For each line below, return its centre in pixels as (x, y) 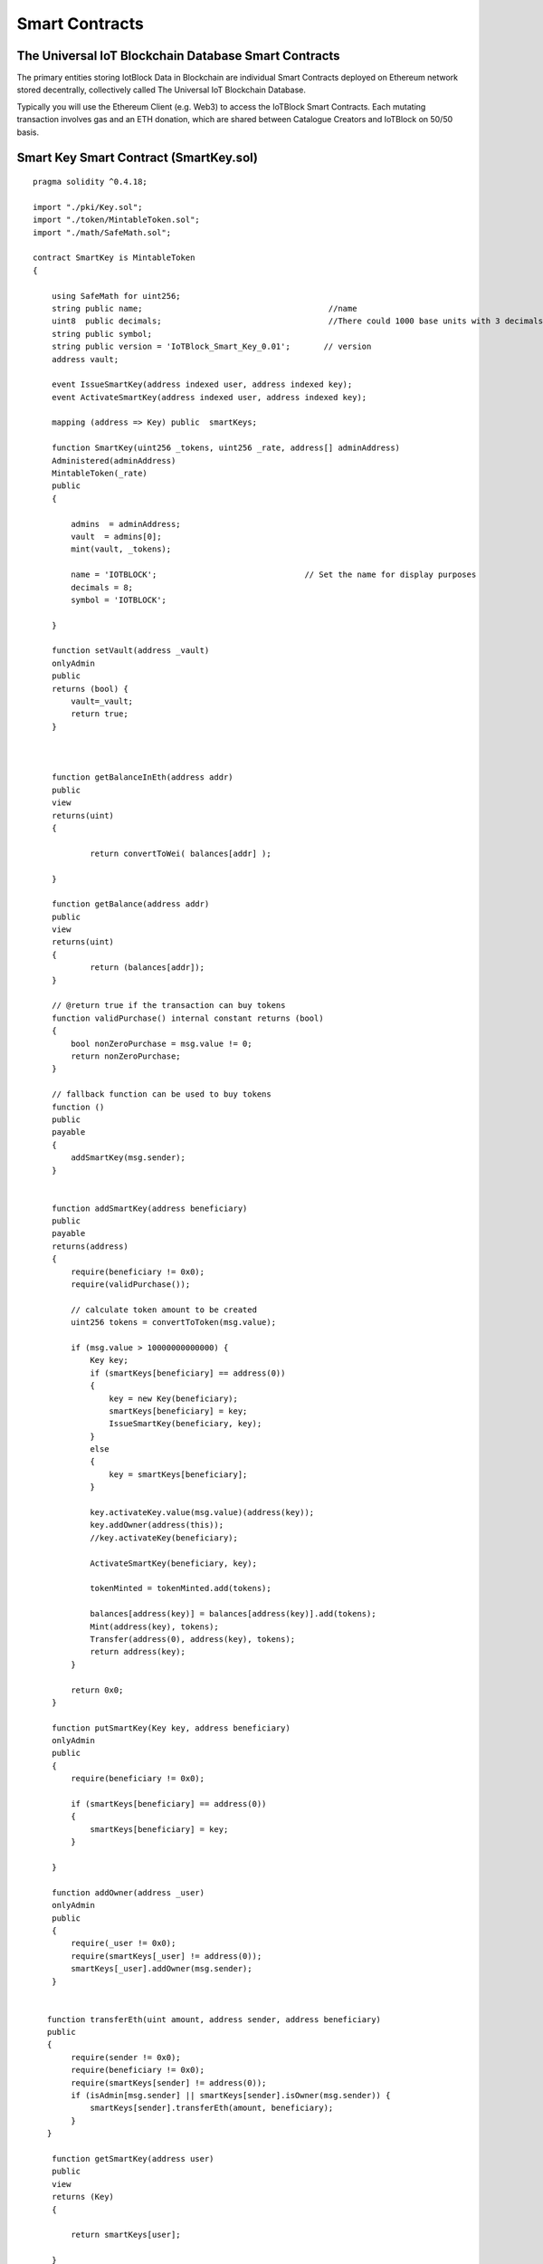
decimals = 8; (102, 587)
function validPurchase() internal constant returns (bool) (188, 1018)
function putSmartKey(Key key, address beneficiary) (171, 1728)
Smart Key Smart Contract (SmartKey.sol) (137, 158)
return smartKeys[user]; (126, 2235)
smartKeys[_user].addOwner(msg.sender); (162, 1969)
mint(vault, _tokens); (121, 549)
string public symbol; (102, 334)
